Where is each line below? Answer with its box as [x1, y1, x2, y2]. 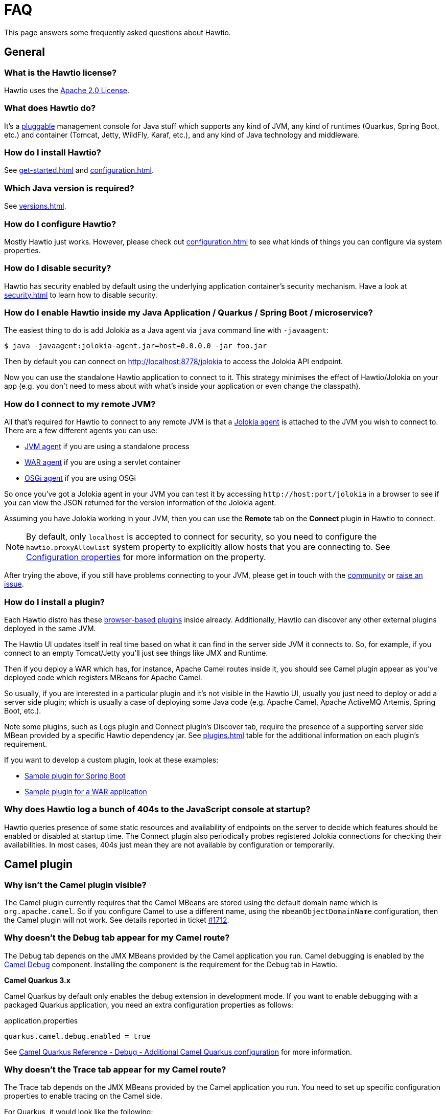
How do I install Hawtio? [4, 147, 101, 158]
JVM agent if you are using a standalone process [25, 442, 190, 451]
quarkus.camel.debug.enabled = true [4, 1032, 151, 1040]
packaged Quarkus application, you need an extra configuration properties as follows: [4, 1000, 293, 1009]
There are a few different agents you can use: [4, 426, 157, 435]
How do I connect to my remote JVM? [4, 398, 156, 409]
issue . [4, 580, 24, 589]
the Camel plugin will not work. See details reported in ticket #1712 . [4, 915, 229, 924]
